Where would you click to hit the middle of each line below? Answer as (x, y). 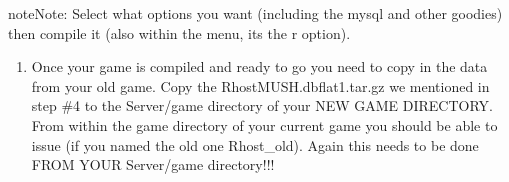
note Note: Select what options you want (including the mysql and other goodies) (255, 13)
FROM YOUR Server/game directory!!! (153, 164)
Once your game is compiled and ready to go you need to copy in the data (259, 66)
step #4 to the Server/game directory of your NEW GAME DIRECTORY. (262, 105)
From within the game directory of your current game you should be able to (264, 124)
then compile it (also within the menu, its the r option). (179, 32)
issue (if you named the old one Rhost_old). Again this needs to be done (255, 144)
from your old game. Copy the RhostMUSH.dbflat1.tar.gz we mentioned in (260, 85)
